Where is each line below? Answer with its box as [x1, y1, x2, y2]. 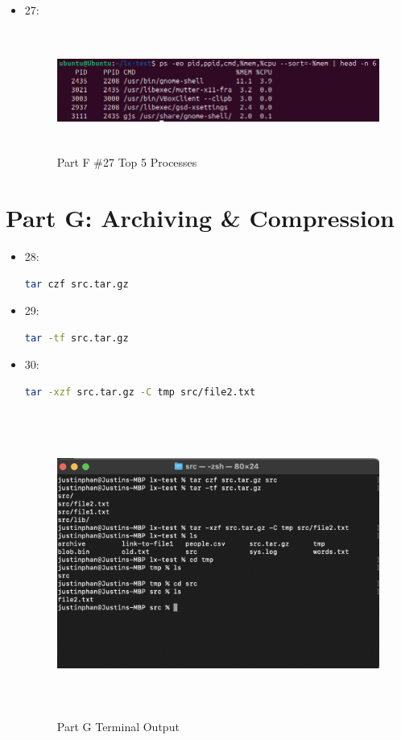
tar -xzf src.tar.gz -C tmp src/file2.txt [24, 387, 256, 399]
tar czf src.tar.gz [24, 278, 129, 290]
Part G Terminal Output [56, 718, 180, 735]
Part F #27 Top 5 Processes [56, 154, 197, 171]
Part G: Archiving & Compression [6, 201, 395, 234]
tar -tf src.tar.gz [24, 332, 129, 344]
